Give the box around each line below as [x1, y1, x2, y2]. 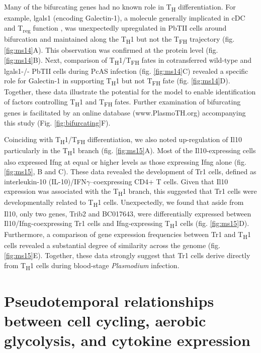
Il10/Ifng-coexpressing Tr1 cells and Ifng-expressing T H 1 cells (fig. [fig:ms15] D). [4, 218, 249, 229]
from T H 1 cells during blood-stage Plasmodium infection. [4, 260, 180, 272]
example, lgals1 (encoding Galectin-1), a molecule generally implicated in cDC [4, 13, 245, 23]
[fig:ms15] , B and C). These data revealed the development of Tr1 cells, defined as [4, 166, 256, 177]
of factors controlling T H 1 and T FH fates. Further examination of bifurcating [4, 96, 241, 108]
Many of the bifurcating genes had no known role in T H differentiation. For [4, 2, 236, 13]
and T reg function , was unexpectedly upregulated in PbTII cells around [4, 22, 227, 34]
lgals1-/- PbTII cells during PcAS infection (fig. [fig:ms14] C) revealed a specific [4, 65, 248, 76]
